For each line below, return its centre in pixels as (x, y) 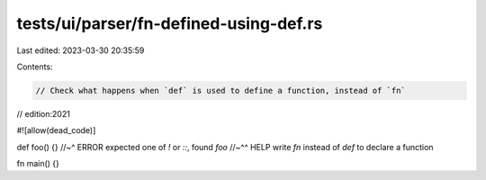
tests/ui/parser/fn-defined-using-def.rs (170, 23)
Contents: (35, 67)
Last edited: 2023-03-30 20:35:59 (81, 50)
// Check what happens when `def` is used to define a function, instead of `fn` (221, 90)
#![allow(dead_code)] (56, 130)
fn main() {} (38, 164)
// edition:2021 (44, 113)
